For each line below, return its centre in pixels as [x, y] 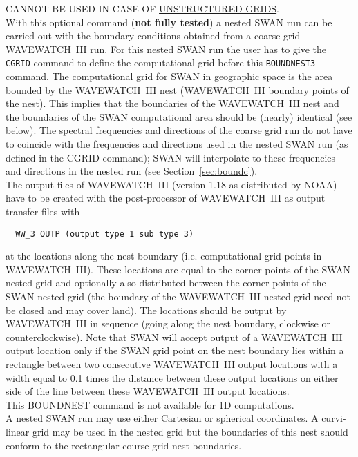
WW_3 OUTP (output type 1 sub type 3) [105, 234]
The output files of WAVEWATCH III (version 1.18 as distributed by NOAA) [171, 184]
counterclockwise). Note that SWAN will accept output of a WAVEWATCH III [174, 337]
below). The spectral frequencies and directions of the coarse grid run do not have [179, 130]
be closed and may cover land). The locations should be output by [146, 310]
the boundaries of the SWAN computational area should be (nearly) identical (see [179, 116]
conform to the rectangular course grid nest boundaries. [124, 445]
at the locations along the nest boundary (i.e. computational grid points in [164, 256]
